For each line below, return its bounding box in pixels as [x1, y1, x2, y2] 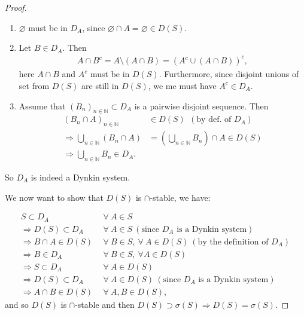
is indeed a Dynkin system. [31, 170, 130, 183]
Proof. [5, 1, 27, 13]
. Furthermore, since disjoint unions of [159, 68, 299, 80]
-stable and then [75, 298, 135, 310]
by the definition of [197, 237, 269, 246]
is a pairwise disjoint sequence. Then [134, 99, 269, 112]
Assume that [19, 99, 66, 112]
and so [5, 298, 29, 310]
